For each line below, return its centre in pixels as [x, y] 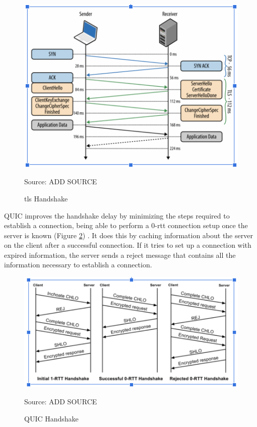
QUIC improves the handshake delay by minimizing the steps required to [117, 215]
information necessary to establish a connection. [78, 265]
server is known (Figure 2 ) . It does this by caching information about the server [128, 235]
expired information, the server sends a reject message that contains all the [120, 255]
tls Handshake [46, 198]
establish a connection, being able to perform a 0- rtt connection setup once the [126, 225]
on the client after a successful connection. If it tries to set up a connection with [128, 245]
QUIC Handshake [51, 419]
